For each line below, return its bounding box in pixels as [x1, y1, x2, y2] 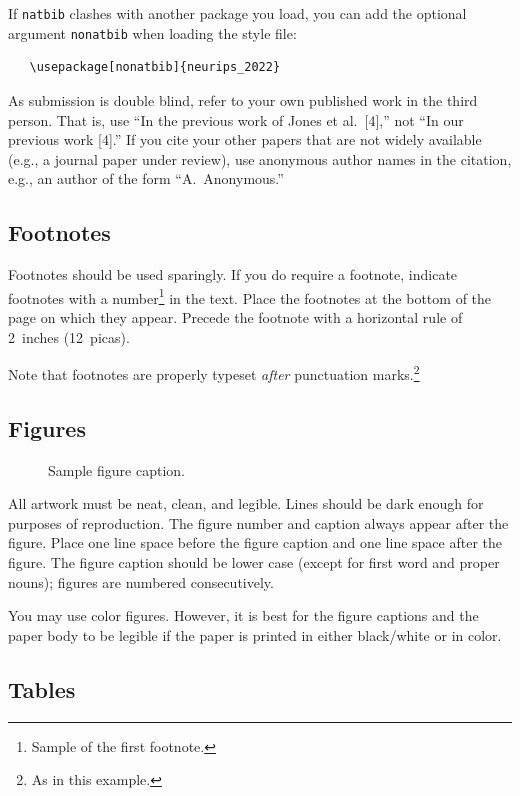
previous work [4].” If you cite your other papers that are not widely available [8, 129, 482, 150]
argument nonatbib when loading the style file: [8, 22, 297, 43]
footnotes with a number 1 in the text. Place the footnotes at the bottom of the [8, 284, 492, 308]
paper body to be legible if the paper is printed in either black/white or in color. [8, 624, 502, 645]
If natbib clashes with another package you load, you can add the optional [8, 3, 467, 23]
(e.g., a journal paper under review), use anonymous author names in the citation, [8, 148, 512, 169]
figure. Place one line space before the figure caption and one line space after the [8, 532, 502, 553]
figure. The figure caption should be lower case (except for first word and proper [8, 551, 500, 572]
